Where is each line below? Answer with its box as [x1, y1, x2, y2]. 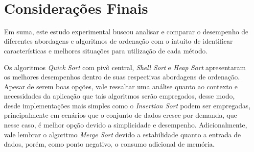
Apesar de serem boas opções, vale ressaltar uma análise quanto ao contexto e [4, 81, 238, 91]
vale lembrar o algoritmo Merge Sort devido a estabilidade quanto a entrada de [4, 129, 241, 139]
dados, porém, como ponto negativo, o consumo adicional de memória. [4, 139, 215, 149]
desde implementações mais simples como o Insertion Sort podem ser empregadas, [4, 100, 251, 110]
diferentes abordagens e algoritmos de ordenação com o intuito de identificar [4, 36, 233, 46]
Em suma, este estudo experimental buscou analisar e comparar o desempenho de [4, 26, 249, 36]
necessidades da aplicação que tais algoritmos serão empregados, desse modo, [4, 91, 235, 101]
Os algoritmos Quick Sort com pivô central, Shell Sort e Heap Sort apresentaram [4, 62, 246, 72]
